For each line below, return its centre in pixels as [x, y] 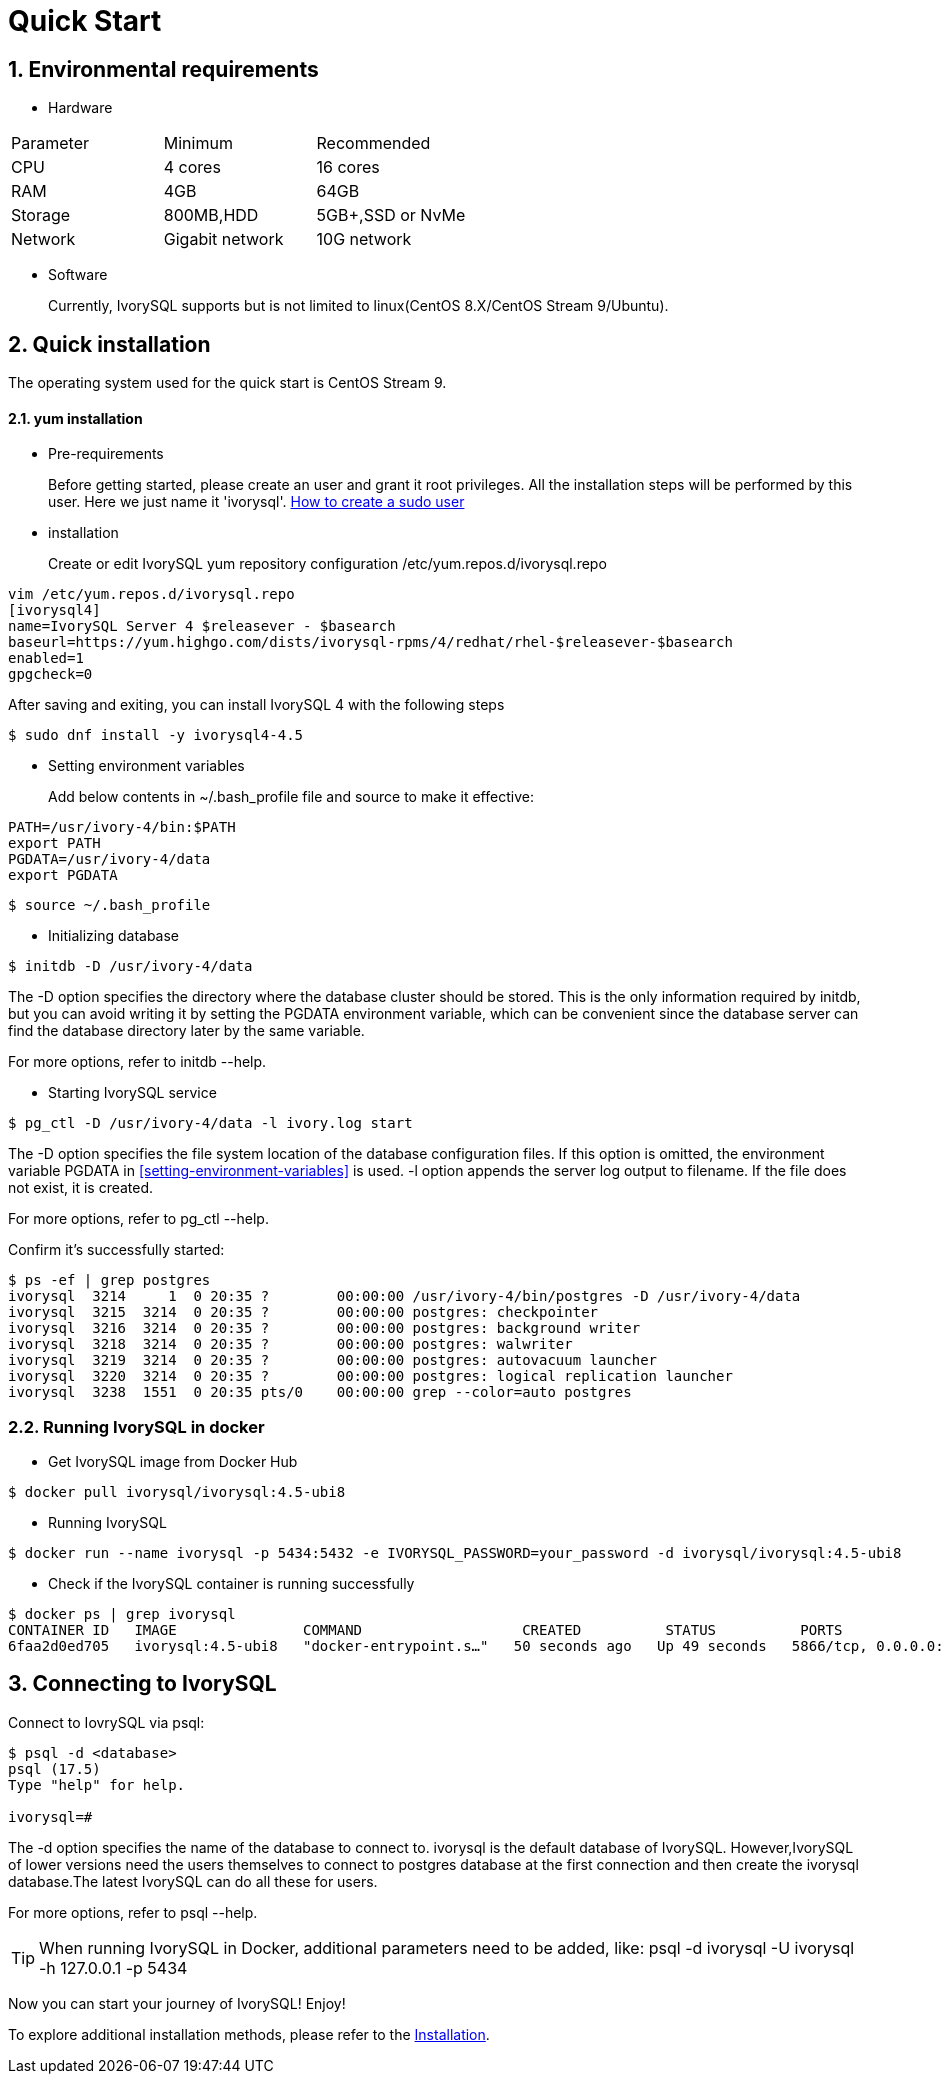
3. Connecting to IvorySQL [142, 1684]
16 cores [348, 167]
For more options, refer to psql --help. [133, 1912]
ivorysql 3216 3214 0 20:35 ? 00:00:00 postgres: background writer [324, 1328]
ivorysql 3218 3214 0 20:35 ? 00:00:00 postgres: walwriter [290, 1344]
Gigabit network [223, 239]
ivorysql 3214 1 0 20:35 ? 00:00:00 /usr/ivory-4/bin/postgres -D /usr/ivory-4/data [404, 1296]
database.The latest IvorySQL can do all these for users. [193, 1881]
